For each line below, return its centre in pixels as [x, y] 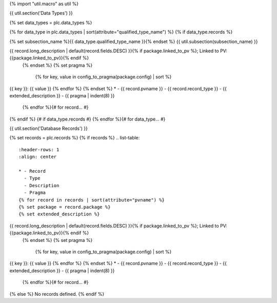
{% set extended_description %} [59, 214]
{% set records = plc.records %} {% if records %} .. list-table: [75, 138]
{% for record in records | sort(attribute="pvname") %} [92, 200]
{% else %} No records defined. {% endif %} [57, 294]
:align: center [38, 157]
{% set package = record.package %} [65, 207]
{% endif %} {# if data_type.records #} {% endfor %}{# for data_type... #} [87, 119]
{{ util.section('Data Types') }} [41, 13]
